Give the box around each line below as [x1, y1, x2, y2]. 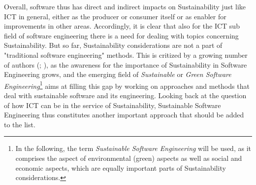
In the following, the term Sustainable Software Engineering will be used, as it [15, 143, 251, 153]
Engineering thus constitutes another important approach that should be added [4, 110, 244, 120]
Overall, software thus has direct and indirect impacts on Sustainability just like [4, 1, 246, 11]
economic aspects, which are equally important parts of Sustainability [15, 162, 226, 173]
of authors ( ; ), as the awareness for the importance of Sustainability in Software [4, 59, 247, 70]
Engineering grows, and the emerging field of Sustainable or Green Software [4, 69, 231, 79]
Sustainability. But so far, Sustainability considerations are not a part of [4, 40, 223, 50]
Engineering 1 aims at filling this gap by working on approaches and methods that [4, 79, 250, 91]
